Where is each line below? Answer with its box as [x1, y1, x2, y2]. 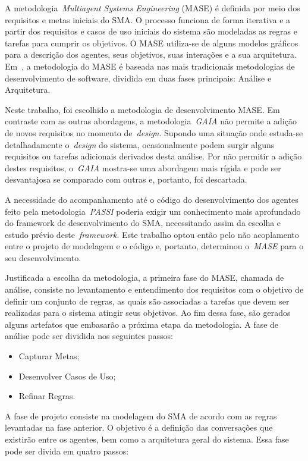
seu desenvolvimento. [5, 251, 81, 264]
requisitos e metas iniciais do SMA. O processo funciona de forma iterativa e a [5, 13, 291, 26]
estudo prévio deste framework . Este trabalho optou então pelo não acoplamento [5, 228, 299, 240]
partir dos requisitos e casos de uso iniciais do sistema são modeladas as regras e [5, 25, 297, 37]
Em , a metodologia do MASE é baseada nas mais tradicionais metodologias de [5, 59, 295, 72]
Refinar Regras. [18, 390, 76, 402]
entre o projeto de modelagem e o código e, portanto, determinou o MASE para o [5, 240, 304, 252]
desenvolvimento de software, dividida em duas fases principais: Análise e [5, 71, 272, 84]
